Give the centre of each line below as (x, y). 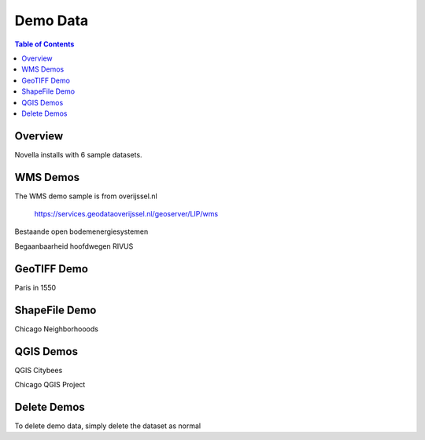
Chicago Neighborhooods (56, 329)
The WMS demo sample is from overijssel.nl (86, 196)
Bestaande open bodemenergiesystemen (81, 231)
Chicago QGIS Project (50, 384)
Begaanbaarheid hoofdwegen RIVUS (74, 246)
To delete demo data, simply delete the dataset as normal (107, 426)
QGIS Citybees (39, 370)
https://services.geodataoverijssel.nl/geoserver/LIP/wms (126, 214)
